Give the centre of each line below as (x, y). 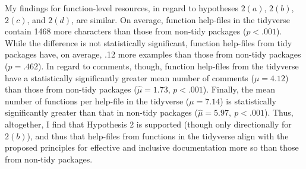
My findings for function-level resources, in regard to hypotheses (122, 8)
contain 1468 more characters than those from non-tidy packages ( (126, 31)
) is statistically (248, 101)
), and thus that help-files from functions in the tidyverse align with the (158, 135)
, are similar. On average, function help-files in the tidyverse (181, 19)
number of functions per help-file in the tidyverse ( (97, 101)
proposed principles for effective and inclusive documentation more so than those (152, 147)
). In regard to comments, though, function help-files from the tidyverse (168, 66)
